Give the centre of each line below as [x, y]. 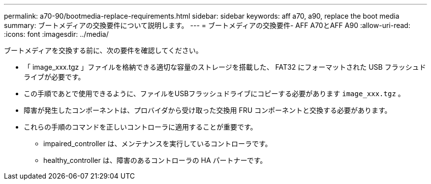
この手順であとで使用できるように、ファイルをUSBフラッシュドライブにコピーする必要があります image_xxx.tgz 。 [214, 93]
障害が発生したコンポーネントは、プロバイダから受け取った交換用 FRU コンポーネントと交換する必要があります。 [208, 110]
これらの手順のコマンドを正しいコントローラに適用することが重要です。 [140, 127]
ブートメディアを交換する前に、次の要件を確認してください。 [103, 50]
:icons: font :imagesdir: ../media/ [56, 34]
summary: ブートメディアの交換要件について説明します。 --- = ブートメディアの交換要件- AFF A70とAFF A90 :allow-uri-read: [207, 25]
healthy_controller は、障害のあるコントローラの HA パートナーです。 [155, 160]
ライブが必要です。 [54, 77]
